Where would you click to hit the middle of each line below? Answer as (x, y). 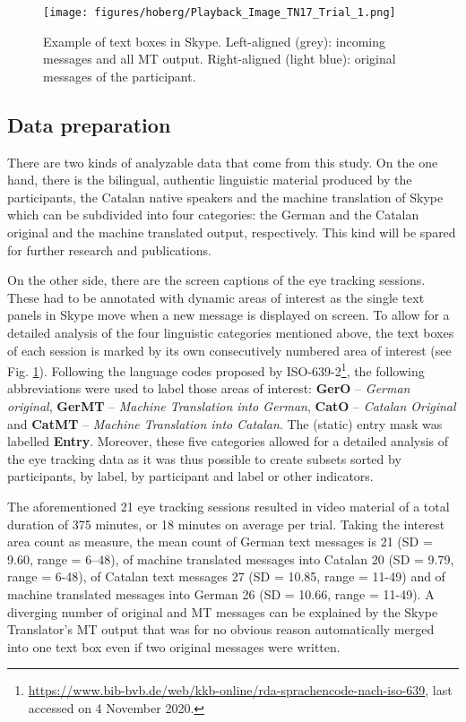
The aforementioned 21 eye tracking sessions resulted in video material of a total (229, 506)
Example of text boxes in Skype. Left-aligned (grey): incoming (215, 41)
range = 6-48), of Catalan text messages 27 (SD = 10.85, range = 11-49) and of (226, 576)
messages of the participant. (120, 76)
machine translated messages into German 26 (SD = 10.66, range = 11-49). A (221, 593)
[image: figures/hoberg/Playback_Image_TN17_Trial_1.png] (220, 13)
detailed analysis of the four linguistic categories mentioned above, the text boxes (231, 332)
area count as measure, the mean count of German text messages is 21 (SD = (220, 541)
